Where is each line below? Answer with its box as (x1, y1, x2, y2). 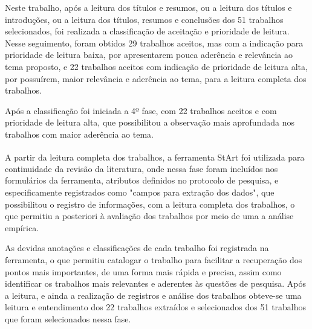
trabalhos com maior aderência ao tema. (5, 127, 154, 140)
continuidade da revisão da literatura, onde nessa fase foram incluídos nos (5, 162, 278, 174)
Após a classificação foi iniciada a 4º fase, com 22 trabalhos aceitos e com (5, 104, 277, 117)
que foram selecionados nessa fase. (5, 312, 131, 325)
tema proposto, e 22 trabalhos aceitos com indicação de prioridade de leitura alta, (5, 60, 308, 72)
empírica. (5, 221, 39, 234)
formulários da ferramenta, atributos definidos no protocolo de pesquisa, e (5, 174, 279, 187)
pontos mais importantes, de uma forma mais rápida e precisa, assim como (5, 265, 282, 278)
